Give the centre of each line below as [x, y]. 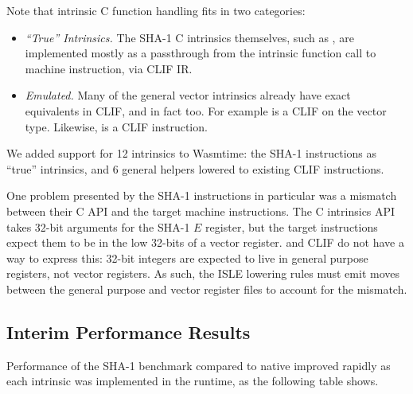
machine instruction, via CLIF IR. [109, 68]
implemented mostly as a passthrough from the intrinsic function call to [201, 53]
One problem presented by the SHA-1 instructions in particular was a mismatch [202, 195]
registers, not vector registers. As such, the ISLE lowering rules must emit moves [203, 273]
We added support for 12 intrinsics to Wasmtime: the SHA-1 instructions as [192, 153]
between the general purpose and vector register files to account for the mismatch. [207, 289]
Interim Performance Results [129, 332]
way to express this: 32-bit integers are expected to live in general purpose [187, 257]
